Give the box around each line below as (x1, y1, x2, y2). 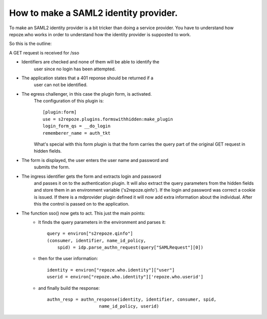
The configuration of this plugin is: (34, 98, 104, 104)
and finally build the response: (38, 285, 100, 291)
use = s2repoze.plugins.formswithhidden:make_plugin (43, 116, 173, 122)
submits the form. (34, 164, 70, 170)
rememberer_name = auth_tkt (43, 130, 111, 136)
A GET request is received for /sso (9, 50, 79, 55)
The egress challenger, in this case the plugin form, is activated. (21, 91, 152, 97)
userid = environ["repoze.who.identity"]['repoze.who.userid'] (47, 274, 204, 280)
